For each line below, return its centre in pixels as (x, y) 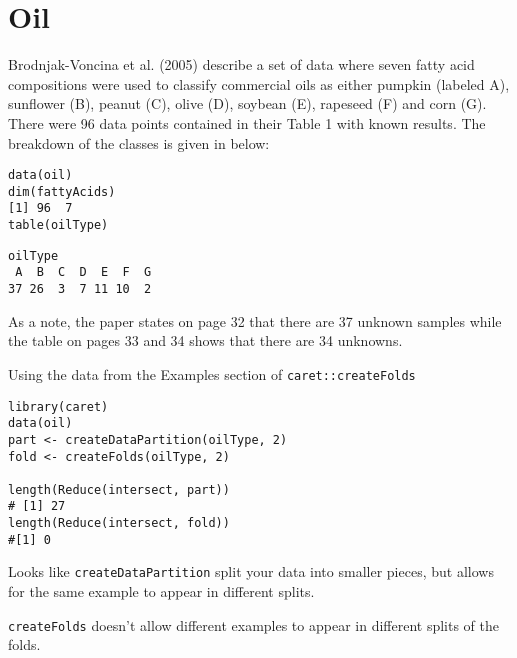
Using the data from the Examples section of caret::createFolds (212, 373)
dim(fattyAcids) (62, 191)
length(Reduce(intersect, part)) (119, 489)
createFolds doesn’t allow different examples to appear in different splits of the (253, 624)
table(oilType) (58, 225)
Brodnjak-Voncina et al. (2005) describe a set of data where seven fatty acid (241, 64)
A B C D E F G (83, 272)
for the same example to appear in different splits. (161, 591)
